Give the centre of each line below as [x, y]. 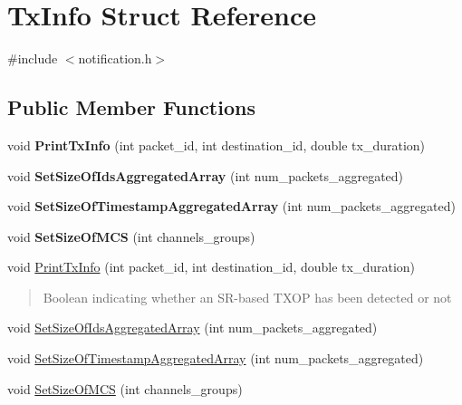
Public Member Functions [131, 107]
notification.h [115, 58]
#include [33, 58]
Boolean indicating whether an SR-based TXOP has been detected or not [247, 297]
